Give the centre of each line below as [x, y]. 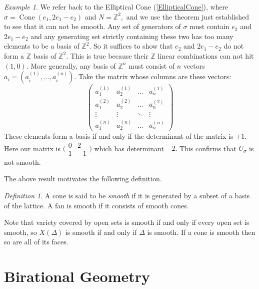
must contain [209, 26]
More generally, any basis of [73, 65]
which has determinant [129, 148]
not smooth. [22, 162]
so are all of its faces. [36, 242]
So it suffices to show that [133, 46]
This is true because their [109, 55]
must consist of [152, 65]
